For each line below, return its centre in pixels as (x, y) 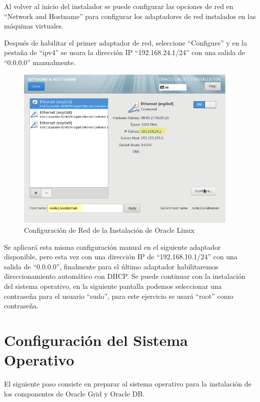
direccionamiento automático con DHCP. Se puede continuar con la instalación (125, 276)
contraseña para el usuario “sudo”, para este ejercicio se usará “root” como (119, 296)
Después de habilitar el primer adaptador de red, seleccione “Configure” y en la (125, 42)
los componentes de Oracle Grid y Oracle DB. (74, 393)
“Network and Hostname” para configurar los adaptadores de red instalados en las (130, 16)
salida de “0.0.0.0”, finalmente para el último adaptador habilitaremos (111, 266)
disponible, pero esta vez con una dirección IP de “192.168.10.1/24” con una (121, 257)
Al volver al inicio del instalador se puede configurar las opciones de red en (119, 6)
